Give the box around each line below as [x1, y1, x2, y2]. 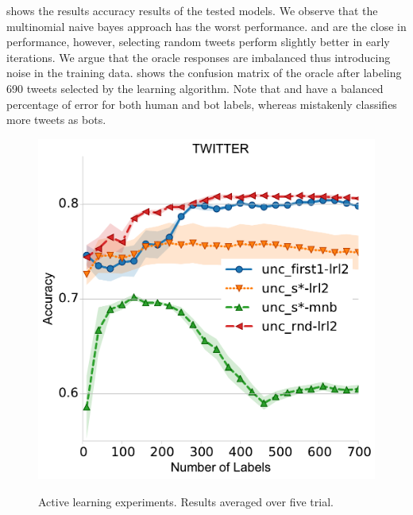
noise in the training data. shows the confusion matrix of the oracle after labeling [6, 64, 402, 81]
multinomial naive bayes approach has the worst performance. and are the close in [6, 17, 407, 34]
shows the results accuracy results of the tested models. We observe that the [6, 2, 378, 18]
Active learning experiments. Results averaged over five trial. [38, 494, 334, 510]
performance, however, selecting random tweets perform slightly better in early [6, 33, 390, 50]
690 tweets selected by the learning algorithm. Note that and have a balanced [6, 79, 384, 96]
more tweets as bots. [6, 111, 106, 128]
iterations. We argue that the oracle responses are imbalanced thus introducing [6, 48, 391, 65]
